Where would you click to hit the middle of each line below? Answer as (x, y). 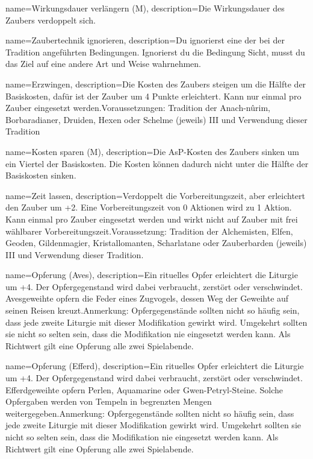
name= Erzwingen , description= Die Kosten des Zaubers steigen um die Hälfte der (156, 84)
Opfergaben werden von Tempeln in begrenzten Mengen (109, 401)
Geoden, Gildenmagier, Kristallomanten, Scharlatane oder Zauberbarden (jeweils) (156, 243)
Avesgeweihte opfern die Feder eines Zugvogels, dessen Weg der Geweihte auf (147, 298)
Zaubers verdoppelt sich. (51, 20)
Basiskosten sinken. (41, 175)
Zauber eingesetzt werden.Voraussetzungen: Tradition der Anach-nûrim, (138, 108)
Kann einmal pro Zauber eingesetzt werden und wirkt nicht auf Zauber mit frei (152, 219)
